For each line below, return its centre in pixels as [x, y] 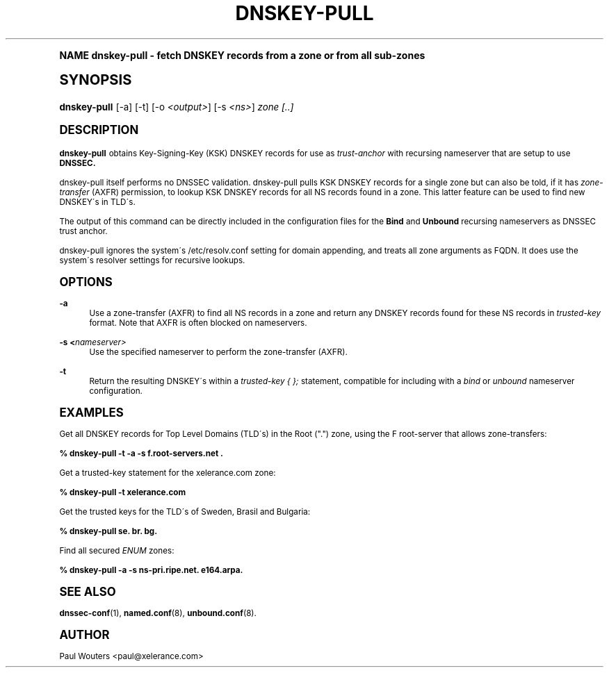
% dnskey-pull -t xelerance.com [123, 492]
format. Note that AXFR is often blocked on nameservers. [198, 323]
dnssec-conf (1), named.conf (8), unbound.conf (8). [158, 613]
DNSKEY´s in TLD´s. [97, 202]
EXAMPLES [91, 412]
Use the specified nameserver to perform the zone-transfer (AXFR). [218, 352]
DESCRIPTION [99, 130]
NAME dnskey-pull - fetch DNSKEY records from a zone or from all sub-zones [242, 55]
